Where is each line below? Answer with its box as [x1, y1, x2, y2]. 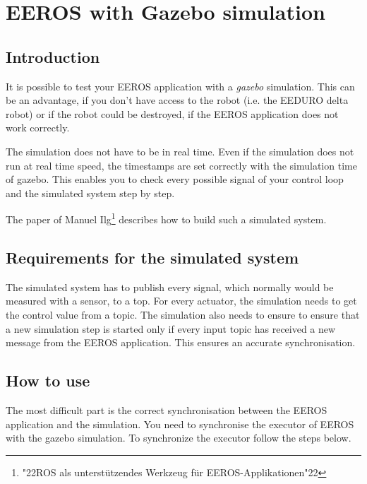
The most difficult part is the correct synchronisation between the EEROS [6, 402, 327, 417]
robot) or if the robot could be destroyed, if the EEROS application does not [6, 106, 339, 121]
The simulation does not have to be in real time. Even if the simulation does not [6, 143, 354, 158]
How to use [6, 370, 90, 391]
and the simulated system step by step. [6, 185, 175, 200]
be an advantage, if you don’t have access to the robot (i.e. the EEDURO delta [6, 93, 349, 107]
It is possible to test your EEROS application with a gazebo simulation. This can [6, 78, 355, 93]
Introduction [6, 45, 100, 67]
